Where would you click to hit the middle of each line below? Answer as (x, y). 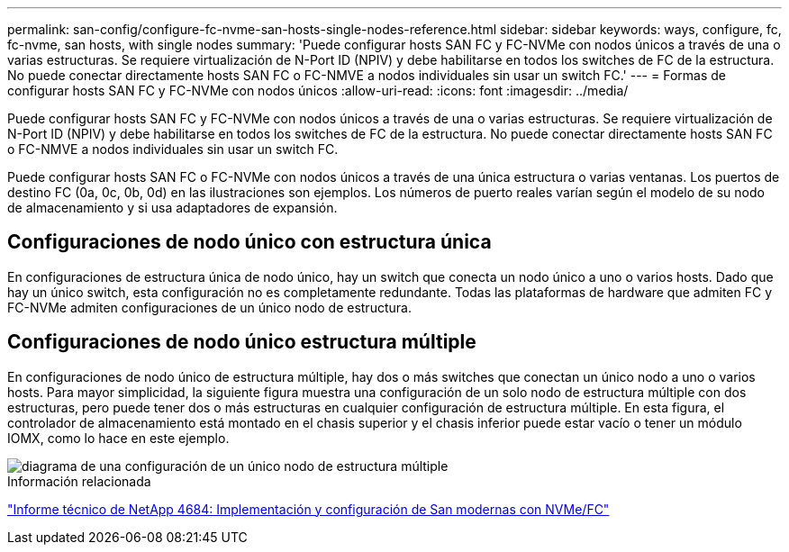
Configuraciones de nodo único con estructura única (249, 242)
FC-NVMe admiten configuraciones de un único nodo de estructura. (209, 307)
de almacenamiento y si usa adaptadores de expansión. (172, 208)
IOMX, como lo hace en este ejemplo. (118, 438)
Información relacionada (79, 481)
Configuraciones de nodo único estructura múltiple (242, 342)
